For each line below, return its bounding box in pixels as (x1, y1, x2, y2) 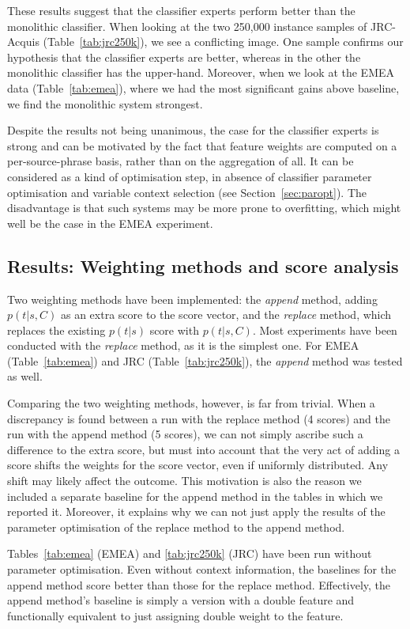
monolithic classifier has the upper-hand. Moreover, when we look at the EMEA (7, 64, 395, 81)
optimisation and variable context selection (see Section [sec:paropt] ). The (7, 184, 367, 200)
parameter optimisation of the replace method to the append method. (7, 518, 345, 535)
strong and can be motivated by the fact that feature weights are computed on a (7, 137, 397, 153)
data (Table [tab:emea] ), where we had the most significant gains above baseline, (7, 79, 400, 96)
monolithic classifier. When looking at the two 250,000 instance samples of (7, 17, 367, 34)
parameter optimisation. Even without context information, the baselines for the (7, 561, 397, 578)
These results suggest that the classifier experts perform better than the (7, 2, 355, 18)
